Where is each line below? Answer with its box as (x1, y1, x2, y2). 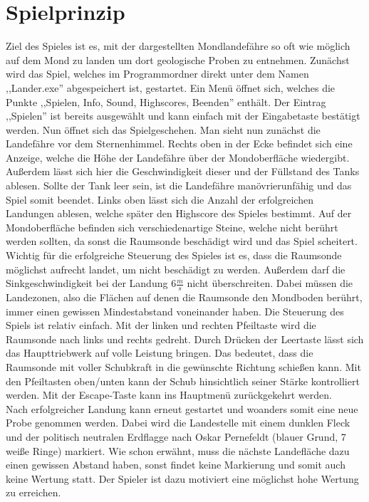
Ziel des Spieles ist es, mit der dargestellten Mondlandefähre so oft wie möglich (6, 38, 350, 53)
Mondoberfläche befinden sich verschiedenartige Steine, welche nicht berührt (6, 219, 338, 234)
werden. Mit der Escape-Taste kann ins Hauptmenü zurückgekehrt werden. (6, 387, 332, 402)
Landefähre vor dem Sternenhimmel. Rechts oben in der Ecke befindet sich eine (6, 136, 353, 151)
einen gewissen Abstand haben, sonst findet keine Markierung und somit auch (6, 457, 345, 472)
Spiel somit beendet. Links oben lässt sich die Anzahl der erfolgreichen (6, 192, 313, 206)
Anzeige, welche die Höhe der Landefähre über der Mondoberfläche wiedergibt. (6, 150, 350, 164)
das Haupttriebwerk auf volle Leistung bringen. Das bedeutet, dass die (6, 345, 313, 360)
